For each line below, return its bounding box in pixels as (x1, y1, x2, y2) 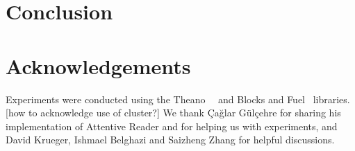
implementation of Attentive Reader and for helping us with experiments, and (6, 118, 338, 133)
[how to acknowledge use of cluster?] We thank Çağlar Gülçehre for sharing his (6, 105, 341, 120)
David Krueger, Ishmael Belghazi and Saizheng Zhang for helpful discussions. (6, 132, 335, 147)
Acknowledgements (6, 51, 191, 80)
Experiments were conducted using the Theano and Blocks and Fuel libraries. (6, 91, 350, 106)
